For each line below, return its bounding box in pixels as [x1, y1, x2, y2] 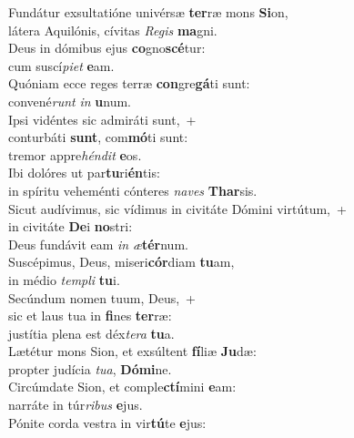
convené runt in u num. [8, 91, 131, 110]
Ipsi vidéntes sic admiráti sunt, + [8, 109, 197, 128]
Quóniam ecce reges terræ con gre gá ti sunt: [8, 74, 250, 93]
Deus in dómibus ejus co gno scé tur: [8, 38, 206, 57]
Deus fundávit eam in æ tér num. [8, 234, 188, 253]
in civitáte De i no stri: [8, 217, 133, 236]
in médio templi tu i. [8, 270, 120, 289]
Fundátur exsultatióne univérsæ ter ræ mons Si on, [8, 3, 288, 21]
